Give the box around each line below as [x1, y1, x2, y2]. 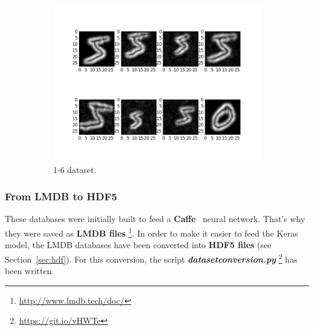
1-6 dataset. [53, 163, 97, 175]
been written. [5, 264, 54, 277]
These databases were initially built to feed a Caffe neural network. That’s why [5, 212, 306, 225]
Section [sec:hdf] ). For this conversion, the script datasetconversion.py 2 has [5, 251, 298, 265]
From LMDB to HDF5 [5, 189, 118, 204]
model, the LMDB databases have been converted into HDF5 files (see [5, 238, 272, 251]
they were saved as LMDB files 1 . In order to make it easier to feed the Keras [5, 225, 298, 239]
